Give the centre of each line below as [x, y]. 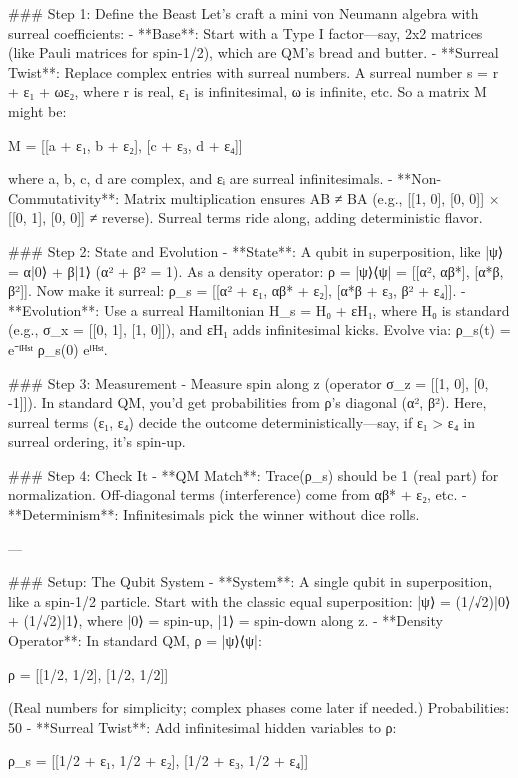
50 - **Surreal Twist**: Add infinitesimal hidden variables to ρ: [202, 726]
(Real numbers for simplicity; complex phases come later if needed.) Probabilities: [259, 707]
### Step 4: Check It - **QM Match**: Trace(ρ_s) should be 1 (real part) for [253, 474]
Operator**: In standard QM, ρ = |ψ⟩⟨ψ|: [135, 640]
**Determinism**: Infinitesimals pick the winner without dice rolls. [214, 514]
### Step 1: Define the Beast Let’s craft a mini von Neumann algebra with [243, 13]
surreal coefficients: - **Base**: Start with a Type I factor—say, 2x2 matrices [245, 32]
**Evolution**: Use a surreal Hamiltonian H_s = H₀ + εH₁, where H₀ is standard [259, 309]
